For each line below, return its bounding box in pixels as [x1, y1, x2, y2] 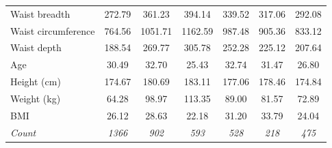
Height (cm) [10, 74, 61, 89]
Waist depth [10, 40, 62, 55]
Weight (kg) [10, 91, 61, 105]
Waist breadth [10, 6, 71, 20]
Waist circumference [10, 23, 95, 38]
